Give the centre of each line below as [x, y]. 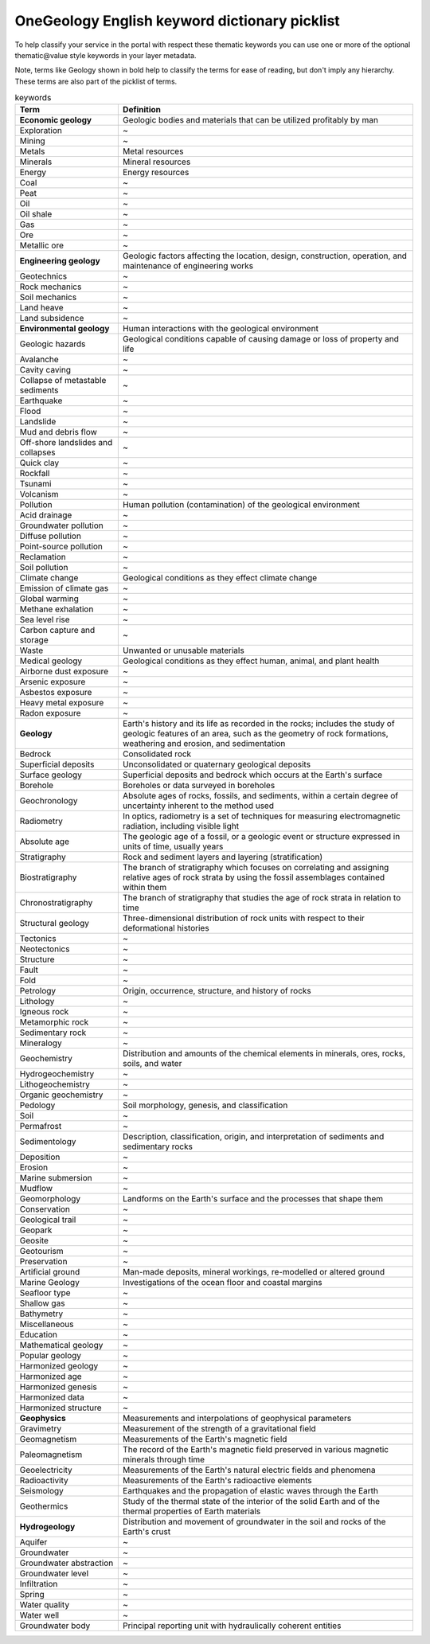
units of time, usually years [173, 846]
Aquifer [33, 1542]
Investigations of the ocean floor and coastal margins [222, 1283]
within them [145, 888]
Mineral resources [156, 162]
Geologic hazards [53, 344]
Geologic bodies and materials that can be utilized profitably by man [250, 120]
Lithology [37, 1002]
